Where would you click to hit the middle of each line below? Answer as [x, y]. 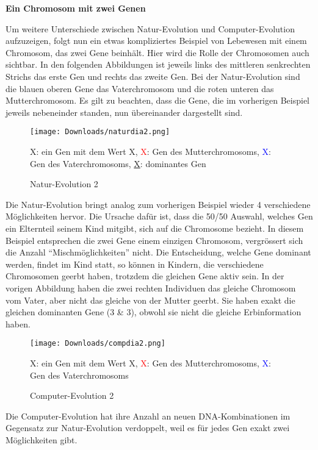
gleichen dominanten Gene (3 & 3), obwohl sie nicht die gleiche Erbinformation [154, 312]
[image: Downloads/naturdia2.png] [100, 132]
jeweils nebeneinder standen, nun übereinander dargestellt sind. [124, 112]
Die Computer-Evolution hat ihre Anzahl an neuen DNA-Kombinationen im [148, 416]
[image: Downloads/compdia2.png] [98, 344]
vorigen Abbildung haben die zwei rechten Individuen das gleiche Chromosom [151, 287]
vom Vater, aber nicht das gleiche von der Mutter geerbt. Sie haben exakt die [150, 300]
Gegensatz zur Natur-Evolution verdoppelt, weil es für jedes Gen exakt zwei [148, 428]
